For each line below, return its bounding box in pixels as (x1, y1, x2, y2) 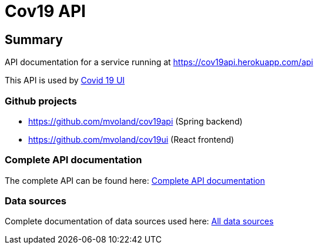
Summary (5, 32, 63, 47)
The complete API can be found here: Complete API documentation (5, 175, 265, 186)
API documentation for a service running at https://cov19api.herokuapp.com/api (5, 57, 313, 68)
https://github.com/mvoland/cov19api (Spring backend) (28, 116, 243, 126)
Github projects (5, 95, 77, 107)
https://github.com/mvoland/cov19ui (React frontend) (28, 134, 235, 144)
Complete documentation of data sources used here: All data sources (5, 216, 274, 227)
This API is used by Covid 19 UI (5, 75, 125, 86)
